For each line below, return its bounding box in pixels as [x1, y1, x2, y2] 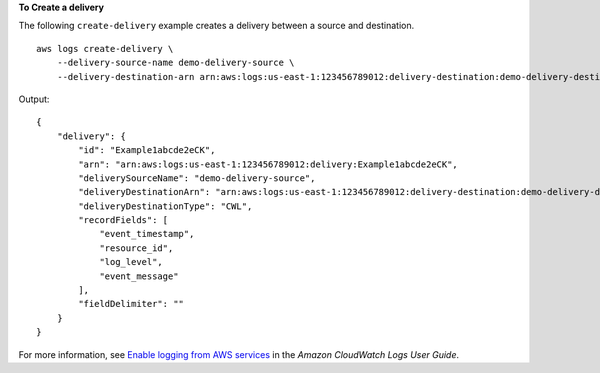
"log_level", [99, 256, 164, 268]
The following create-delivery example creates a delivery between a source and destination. [18, 20, 415, 32]
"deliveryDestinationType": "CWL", [78, 200, 253, 212]
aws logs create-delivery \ [36, 43, 174, 54]
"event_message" [99, 270, 179, 282]
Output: [18, 93, 50, 105]
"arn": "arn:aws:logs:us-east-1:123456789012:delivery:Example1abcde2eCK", [78, 158, 459, 170]
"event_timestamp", [99, 228, 195, 240]
